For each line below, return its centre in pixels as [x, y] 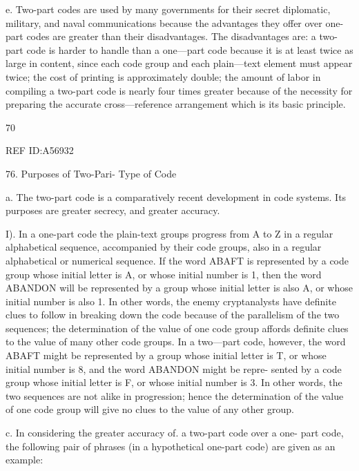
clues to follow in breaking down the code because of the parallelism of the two [173, 315]
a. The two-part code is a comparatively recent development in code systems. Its [176, 196]
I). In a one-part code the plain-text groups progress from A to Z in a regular [169, 233]
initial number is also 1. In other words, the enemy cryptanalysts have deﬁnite [171, 301]
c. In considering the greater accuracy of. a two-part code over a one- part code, [175, 433]
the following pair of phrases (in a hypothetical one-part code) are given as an [171, 446]
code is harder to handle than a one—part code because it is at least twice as [190, 49]
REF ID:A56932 [40, 150]
